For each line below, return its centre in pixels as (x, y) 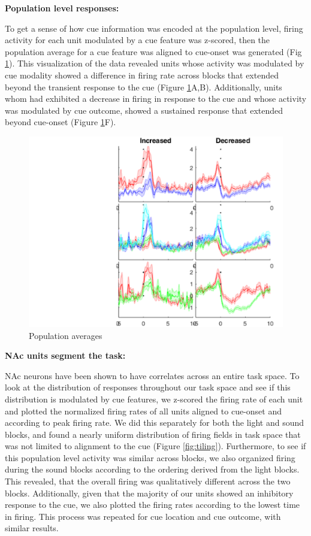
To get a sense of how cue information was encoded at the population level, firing (154, 28)
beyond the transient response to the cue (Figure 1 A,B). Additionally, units (144, 87)
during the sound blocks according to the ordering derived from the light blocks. (152, 469)
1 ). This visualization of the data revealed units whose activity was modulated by (155, 63)
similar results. (32, 528)
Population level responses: (62, 8)
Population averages (66, 335)
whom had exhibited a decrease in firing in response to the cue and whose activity (156, 99)
